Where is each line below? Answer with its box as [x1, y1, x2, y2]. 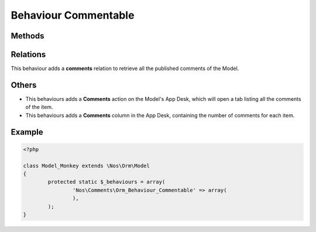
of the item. [25, 104, 53, 111]
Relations [11, 50, 46, 59]
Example [11, 127, 43, 137]
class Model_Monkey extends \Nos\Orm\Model [23, 162, 150, 169]
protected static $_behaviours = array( [47, 178, 166, 185]
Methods [11, 31, 44, 41]
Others [11, 80, 37, 90]
